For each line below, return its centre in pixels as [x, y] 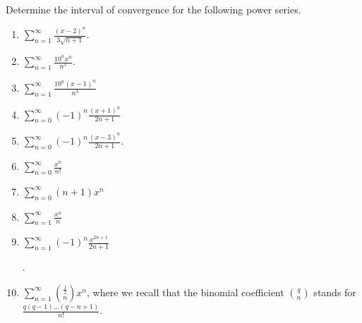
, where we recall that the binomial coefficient [186, 292]
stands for [335, 292]
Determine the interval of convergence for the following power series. [153, 9]
